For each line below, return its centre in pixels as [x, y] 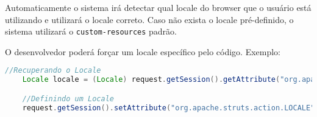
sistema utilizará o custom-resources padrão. [91, 31]
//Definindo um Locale [68, 99]
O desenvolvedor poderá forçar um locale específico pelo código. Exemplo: [143, 51]
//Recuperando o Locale [53, 71]
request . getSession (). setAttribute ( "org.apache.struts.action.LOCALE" [169, 108]
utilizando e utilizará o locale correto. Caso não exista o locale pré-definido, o [149, 19]
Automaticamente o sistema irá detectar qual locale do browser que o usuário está [158, 7]
